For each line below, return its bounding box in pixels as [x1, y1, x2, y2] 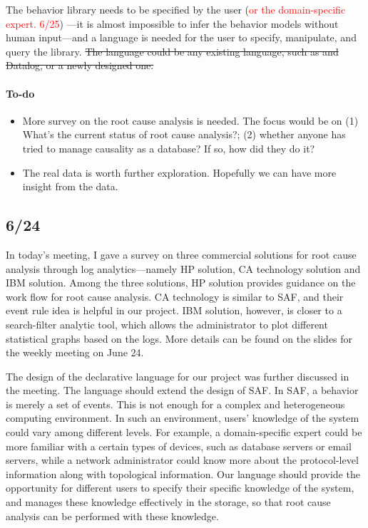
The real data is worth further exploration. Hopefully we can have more [22, 165, 337, 180]
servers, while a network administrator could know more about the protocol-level [6, 452, 359, 467]
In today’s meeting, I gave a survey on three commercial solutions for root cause [6, 247, 357, 262]
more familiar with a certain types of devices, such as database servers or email [6, 438, 352, 453]
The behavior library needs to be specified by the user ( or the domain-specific [6, 2, 346, 16]
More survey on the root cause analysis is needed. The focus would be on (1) [22, 113, 359, 128]
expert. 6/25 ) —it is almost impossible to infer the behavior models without [6, 16, 339, 31]
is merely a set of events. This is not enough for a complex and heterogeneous [6, 396, 345, 411]
